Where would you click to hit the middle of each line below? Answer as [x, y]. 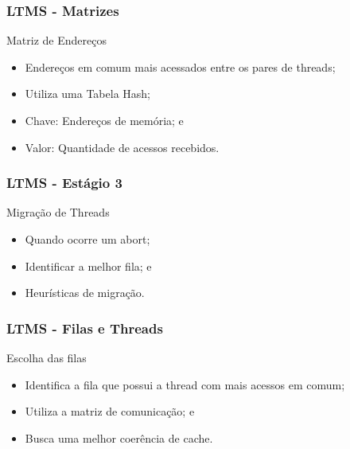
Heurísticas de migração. [85, 293]
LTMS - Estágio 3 [64, 183]
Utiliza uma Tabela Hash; [87, 94]
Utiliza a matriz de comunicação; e [110, 411]
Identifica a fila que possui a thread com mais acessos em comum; [185, 384]
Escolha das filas [47, 357]
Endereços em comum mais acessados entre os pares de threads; [180, 66]
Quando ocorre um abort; [87, 239]
